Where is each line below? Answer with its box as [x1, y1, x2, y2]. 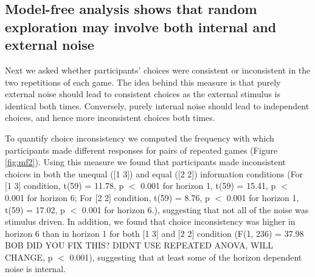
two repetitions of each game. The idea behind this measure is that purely [5, 75, 281, 88]
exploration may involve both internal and [5, 17, 277, 36]
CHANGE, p [5, 250, 53, 263]
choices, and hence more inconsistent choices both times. [5, 111, 215, 124]
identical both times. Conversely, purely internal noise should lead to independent [5, 99, 310, 112]
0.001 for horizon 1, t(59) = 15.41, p [140, 179, 276, 192]
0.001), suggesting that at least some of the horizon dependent [69, 250, 302, 263]
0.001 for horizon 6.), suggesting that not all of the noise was [81, 203, 309, 216]
